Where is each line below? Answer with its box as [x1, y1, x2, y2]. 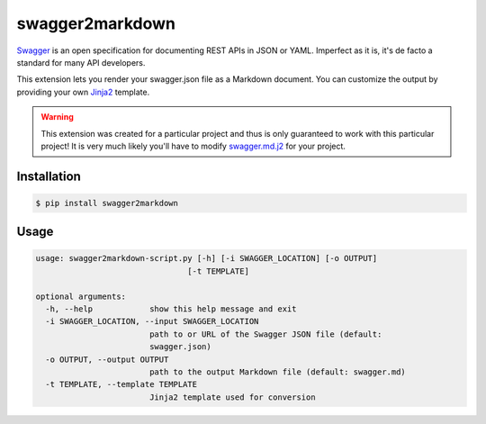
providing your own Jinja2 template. [16, 86, 150, 97]
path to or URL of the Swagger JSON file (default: [148, 329, 382, 339]
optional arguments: [35, 291, 126, 302]
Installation [16, 168, 81, 184]
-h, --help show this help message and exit [45, 304, 297, 314]
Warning [40, 112, 74, 122]
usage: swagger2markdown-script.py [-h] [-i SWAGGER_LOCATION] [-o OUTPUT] [35, 253, 378, 264]
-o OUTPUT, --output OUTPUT [45, 354, 169, 365]
